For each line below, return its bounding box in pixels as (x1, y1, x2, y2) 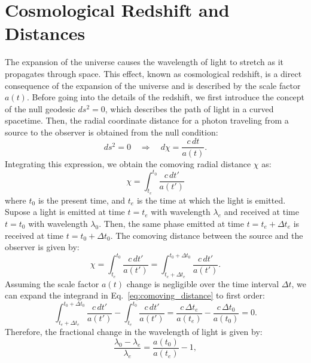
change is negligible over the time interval (126, 277, 279, 290)
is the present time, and (38, 193, 126, 206)
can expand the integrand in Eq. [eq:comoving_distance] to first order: (5, 289, 265, 302)
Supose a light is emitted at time (5, 205, 125, 218)
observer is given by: (5, 241, 80, 253)
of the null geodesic (5, 102, 75, 115)
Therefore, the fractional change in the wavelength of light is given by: (5, 325, 263, 338)
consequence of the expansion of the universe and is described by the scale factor (5, 79, 301, 91)
